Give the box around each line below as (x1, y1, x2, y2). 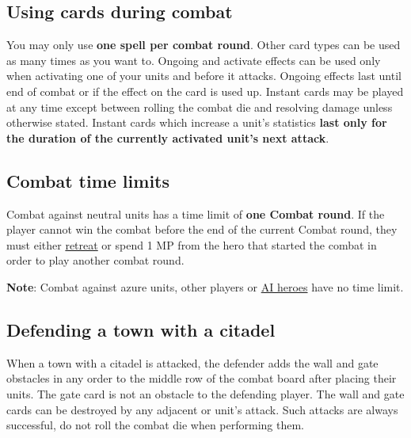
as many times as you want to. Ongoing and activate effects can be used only (6, 51, 381, 68)
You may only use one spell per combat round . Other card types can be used (6, 36, 401, 53)
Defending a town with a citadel (6, 317, 276, 341)
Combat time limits (6, 168, 170, 192)
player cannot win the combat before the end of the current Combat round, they (6, 221, 398, 238)
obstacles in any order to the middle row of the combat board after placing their (6, 370, 397, 387)
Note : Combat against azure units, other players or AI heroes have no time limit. (6, 278, 404, 295)
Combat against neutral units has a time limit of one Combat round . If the (6, 205, 385, 222)
